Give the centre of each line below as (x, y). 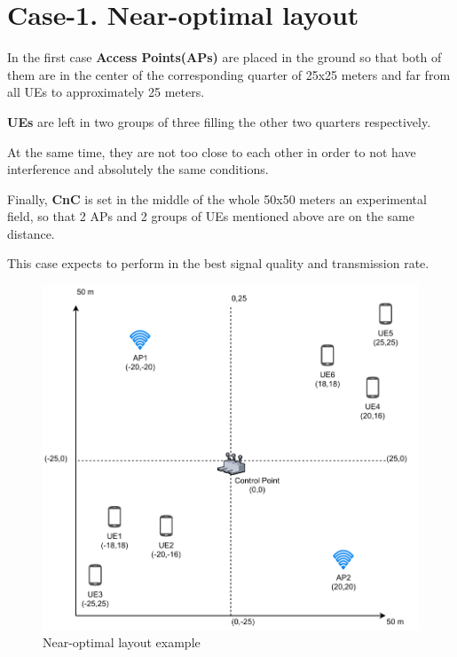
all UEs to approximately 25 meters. (106, 92)
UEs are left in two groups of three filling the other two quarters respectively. (219, 121)
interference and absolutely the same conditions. (138, 169)
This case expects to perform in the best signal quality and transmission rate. (218, 263)
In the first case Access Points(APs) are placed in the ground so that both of (225, 57)
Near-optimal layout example (122, 642)
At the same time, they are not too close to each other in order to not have (212, 151)
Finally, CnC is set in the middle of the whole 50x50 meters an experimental (217, 198)
